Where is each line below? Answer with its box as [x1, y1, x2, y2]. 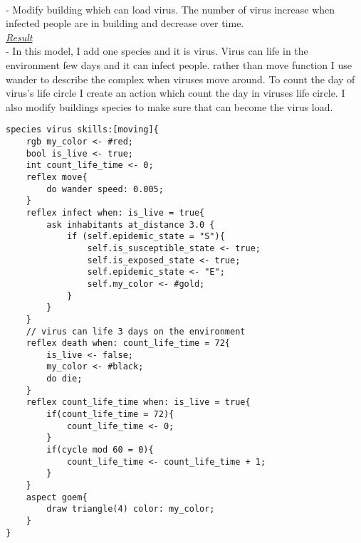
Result [6, 29, 33, 44]
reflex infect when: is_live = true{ [26, 207, 205, 218]
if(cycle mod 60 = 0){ [46, 445, 154, 455]
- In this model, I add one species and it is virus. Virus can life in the [6, 43, 308, 58]
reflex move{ [26, 172, 88, 182]
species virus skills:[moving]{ [6, 125, 159, 135]
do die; [46, 374, 83, 384]
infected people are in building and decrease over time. [6, 16, 244, 31]
